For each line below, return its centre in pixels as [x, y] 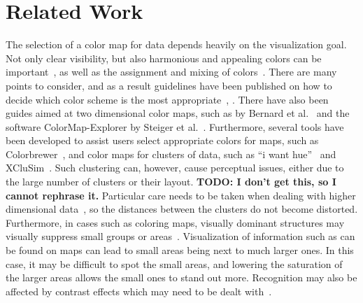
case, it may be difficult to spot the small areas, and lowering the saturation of [174, 263]
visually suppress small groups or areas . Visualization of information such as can [180, 236]
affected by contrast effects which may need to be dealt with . [139, 291]
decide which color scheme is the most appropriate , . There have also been [167, 99]
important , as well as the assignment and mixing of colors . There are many [171, 72]
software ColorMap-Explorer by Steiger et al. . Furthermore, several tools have [175, 126]
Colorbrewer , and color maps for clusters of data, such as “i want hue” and [171, 154]
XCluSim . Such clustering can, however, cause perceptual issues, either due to [175, 168]
